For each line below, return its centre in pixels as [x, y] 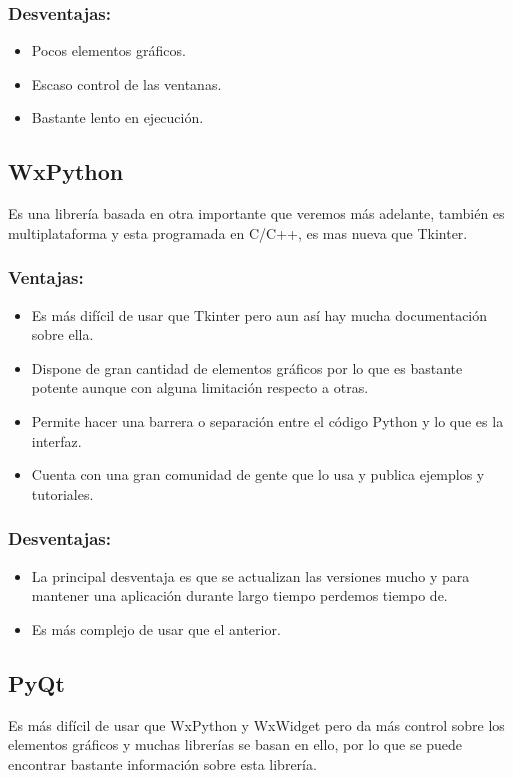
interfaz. [56, 440]
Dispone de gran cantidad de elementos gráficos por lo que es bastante [247, 367]
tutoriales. [62, 493]
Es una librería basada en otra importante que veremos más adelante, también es [256, 213]
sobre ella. [62, 334]
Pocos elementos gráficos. [108, 50]
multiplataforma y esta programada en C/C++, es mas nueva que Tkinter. [238, 232]
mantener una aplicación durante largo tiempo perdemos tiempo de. [239, 595]
